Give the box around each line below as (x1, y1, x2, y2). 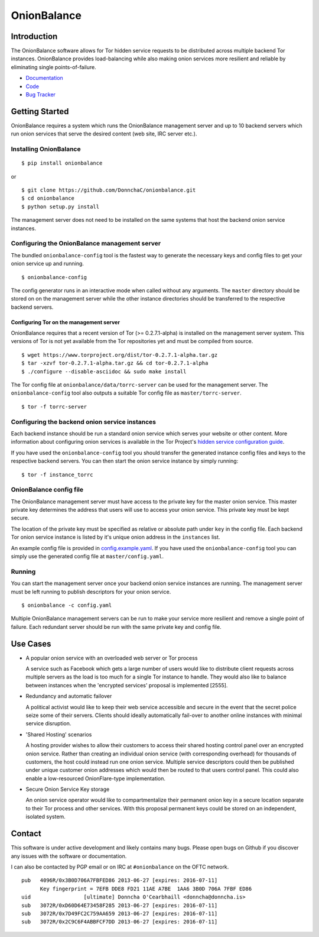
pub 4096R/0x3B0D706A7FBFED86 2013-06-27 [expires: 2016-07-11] (21, 877, 218, 884)
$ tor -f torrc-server (21, 403, 87, 410)
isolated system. (25, 813, 66, 820)
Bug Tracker (25, 91, 56, 98)
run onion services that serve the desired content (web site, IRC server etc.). (11, 130, 197, 137)
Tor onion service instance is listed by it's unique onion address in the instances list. (11, 534, 220, 541)
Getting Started (11, 106, 69, 117)
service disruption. (25, 720, 71, 727)
